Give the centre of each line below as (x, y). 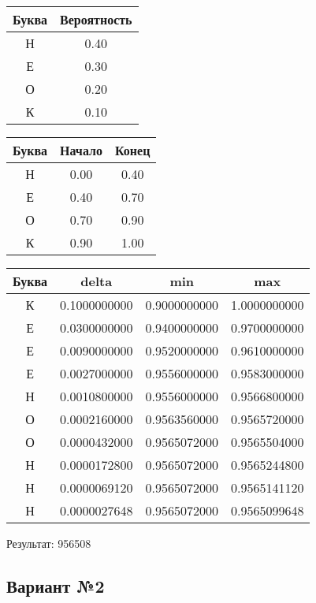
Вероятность (96, 19)
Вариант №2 (56, 585)
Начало (81, 150)
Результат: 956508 (49, 543)
